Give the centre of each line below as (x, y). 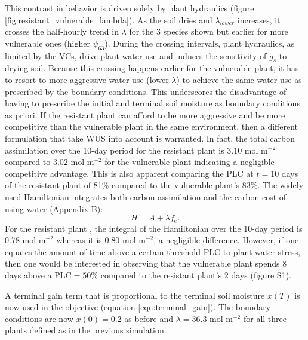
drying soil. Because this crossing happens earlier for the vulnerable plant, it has (152, 68)
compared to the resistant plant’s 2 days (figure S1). (196, 275)
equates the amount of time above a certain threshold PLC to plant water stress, (153, 251)
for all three (265, 318)
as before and (149, 318)
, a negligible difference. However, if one (226, 240)
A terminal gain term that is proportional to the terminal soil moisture (135, 295)
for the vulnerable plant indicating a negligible (190, 162)
